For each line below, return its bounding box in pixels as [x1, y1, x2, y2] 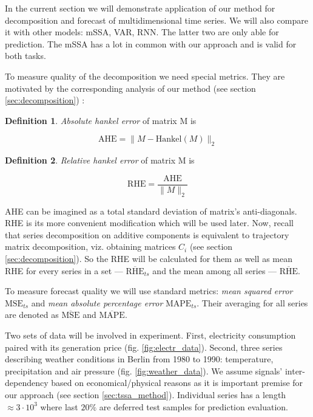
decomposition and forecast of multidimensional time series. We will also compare [5, 13, 308, 26]
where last [40, 400, 78, 413]
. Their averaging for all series [197, 296, 308, 309]
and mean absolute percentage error [31, 296, 163, 309]
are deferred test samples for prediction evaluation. [99, 400, 288, 413]
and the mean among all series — [152, 264, 277, 277]
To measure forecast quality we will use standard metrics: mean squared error [5, 284, 293, 297]
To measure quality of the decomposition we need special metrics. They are [5, 69, 285, 82]
